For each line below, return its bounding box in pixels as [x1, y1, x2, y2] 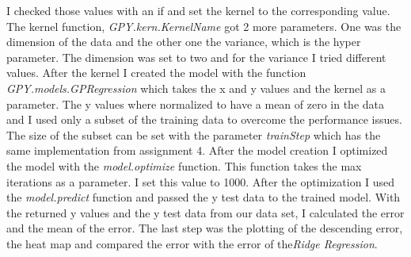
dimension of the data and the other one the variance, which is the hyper [6, 33, 361, 50]
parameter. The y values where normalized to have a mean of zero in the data [6, 95, 384, 112]
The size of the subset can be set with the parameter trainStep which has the [6, 126, 381, 143]
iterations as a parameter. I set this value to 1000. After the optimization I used [6, 173, 395, 190]
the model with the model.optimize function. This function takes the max [6, 157, 362, 174]
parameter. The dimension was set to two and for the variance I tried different [6, 48, 386, 65]
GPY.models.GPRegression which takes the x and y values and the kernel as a [6, 79, 386, 96]
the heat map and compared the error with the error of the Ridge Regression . [6, 235, 378, 251]
